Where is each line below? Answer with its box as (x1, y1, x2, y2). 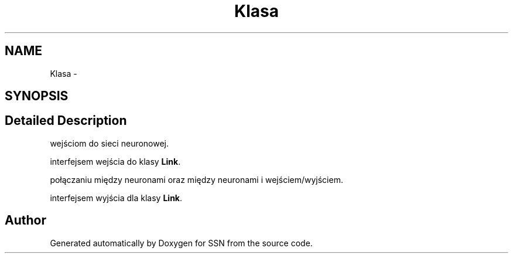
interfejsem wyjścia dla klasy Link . (50, 192, 183, 203)
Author (5, 213, 46, 228)
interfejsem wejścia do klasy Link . (50, 156, 181, 167)
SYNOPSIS (5, 89, 69, 104)
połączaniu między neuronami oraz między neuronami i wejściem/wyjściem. (50, 174, 343, 185)
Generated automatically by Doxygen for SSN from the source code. (50, 237, 313, 248)
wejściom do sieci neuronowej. (50, 138, 169, 148)
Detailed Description (5, 113, 127, 128)
